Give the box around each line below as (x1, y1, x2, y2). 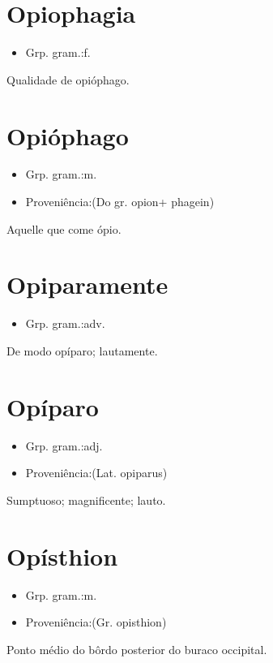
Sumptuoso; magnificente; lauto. (6, 491, 166, 508)
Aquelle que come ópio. (6, 220, 122, 237)
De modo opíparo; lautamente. (6, 342, 158, 359)
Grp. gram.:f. (25, 44, 91, 61)
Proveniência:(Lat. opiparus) (25, 464, 168, 481)
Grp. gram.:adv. (25, 315, 105, 332)
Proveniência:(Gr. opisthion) (25, 613, 167, 631)
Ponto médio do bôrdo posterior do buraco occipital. (6, 640, 267, 657)
